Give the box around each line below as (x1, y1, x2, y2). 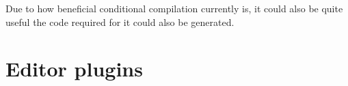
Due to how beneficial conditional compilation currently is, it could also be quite (5, 1, 343, 15)
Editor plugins (5, 55, 143, 83)
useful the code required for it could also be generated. (5, 14, 235, 29)
